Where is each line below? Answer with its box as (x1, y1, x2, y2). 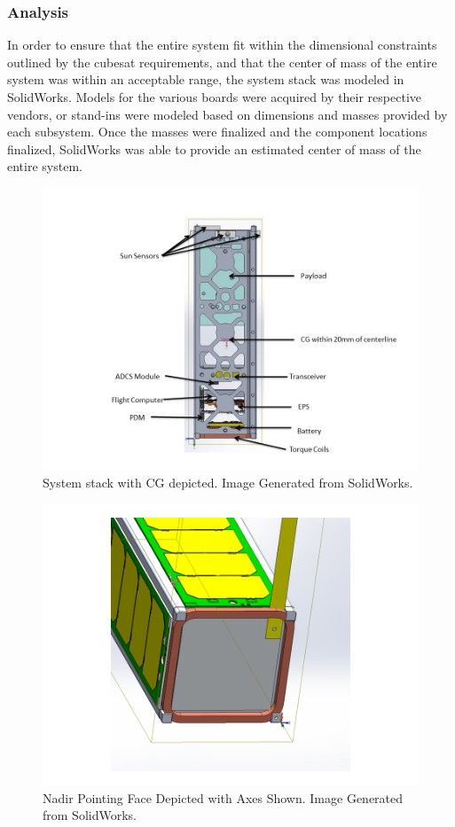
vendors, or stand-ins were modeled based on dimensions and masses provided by (7, 105, 448, 123)
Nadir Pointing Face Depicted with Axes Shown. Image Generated (43, 788, 404, 807)
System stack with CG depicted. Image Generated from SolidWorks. (43, 472, 413, 491)
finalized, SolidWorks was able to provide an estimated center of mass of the (7, 139, 421, 158)
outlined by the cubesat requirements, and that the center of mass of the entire (7, 52, 437, 71)
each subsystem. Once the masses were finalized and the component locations (7, 122, 428, 141)
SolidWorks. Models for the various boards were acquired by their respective (7, 88, 421, 105)
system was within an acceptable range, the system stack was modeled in (7, 70, 404, 89)
